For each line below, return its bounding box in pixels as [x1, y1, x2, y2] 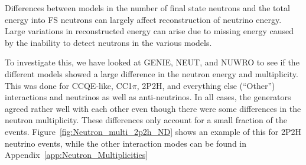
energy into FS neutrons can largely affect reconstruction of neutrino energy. [5, 13, 282, 25]
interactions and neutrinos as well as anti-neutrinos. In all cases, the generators [5, 91, 291, 103]
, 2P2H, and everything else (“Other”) [136, 79, 275, 91]
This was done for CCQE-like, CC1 [5, 79, 132, 91]
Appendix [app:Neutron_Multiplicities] [5, 148, 148, 161]
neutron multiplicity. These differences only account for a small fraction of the [5, 114, 287, 126]
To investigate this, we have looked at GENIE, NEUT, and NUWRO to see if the [5, 56, 300, 68]
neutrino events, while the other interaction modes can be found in [5, 137, 247, 149]
